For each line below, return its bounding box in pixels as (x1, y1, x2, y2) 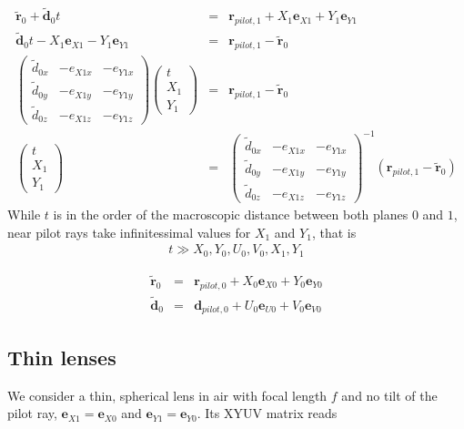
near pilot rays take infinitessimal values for (7, 222, 251, 241)
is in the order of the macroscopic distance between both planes (53, 205, 409, 224)
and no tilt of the (341, 385, 438, 404)
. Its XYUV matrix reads (197, 403, 338, 423)
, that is (311, 222, 357, 241)
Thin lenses (7, 342, 116, 371)
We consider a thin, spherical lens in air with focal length (7, 385, 328, 404)
